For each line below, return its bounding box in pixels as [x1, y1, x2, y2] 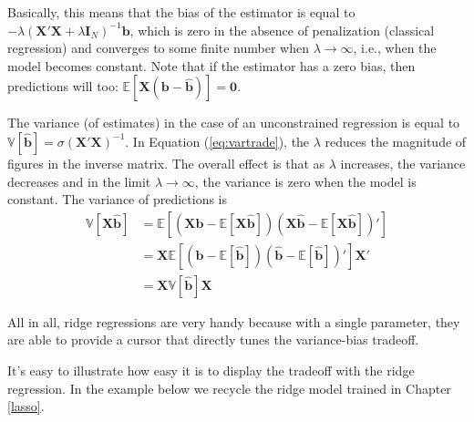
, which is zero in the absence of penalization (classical [129, 20, 435, 39]
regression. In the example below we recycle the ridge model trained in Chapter [7, 378, 451, 397]
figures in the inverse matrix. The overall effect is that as [7, 153, 325, 172]
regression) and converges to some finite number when [7, 38, 309, 57]
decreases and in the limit [7, 171, 151, 190]
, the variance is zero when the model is [194, 171, 417, 190]
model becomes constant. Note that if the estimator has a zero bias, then [7, 56, 416, 75]
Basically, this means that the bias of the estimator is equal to [7, 3, 355, 21]
